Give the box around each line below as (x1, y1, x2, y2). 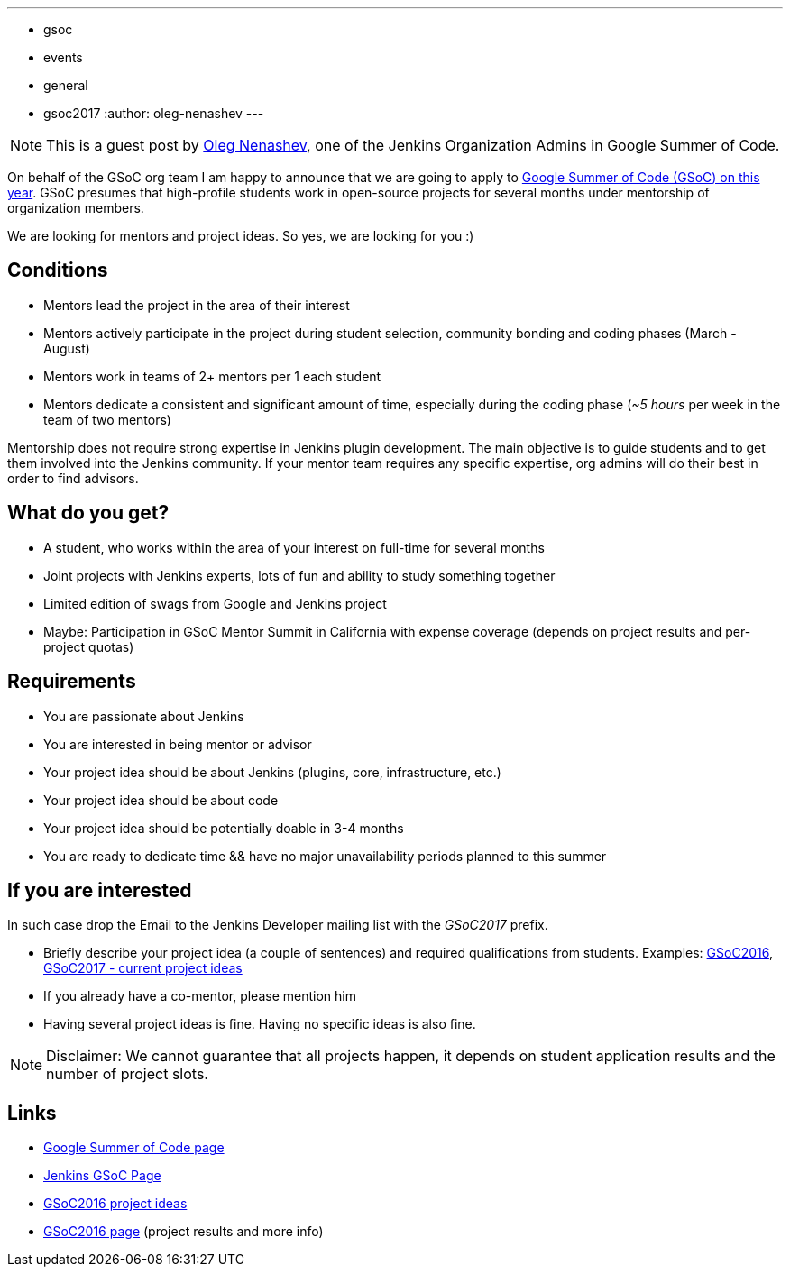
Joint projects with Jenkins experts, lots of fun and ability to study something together (43, 567, 556, 583)
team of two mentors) (43, 411, 171, 427)
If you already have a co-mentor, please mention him (43, 988, 356, 1004)
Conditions (7, 259, 108, 282)
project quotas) (43, 638, 134, 655)
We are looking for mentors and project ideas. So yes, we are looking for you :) (7, 228, 474, 243)
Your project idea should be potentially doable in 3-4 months (43, 820, 404, 836)
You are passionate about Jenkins (43, 708, 244, 724)
